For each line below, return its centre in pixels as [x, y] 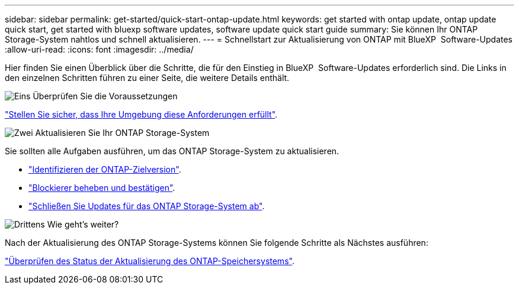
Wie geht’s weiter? [83, 224]
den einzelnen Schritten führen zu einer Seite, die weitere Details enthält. [147, 78]
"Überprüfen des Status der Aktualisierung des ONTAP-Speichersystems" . [150, 261]
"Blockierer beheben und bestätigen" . [102, 188]
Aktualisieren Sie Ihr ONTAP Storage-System [122, 133]
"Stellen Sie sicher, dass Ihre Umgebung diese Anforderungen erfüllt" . [141, 114]
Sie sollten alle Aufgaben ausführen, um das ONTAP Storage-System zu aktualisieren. [172, 151]
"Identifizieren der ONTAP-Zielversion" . [105, 169]
